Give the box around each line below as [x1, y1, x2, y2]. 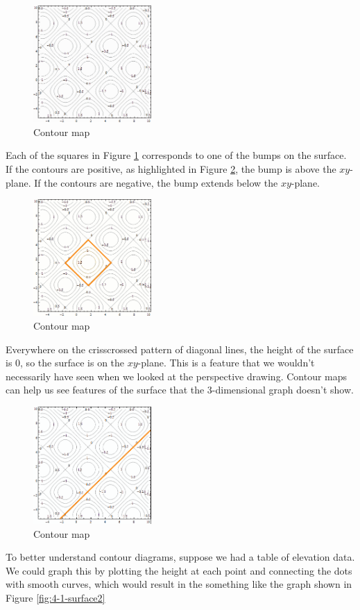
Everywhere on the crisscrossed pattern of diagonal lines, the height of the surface [6, 341, 354, 356]
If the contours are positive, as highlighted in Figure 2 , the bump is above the [6, 161, 336, 176]
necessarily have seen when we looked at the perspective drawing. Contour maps [6, 368, 348, 383]
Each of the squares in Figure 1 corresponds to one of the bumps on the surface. [6, 148, 347, 162]
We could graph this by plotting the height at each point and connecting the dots [6, 563, 352, 577]
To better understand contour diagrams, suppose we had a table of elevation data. [6, 550, 355, 564]
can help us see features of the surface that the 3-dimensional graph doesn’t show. [6, 382, 354, 397]
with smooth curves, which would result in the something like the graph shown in [6, 577, 352, 591]
